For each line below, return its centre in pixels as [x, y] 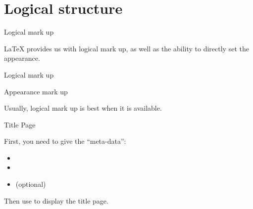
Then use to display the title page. [56, 200]
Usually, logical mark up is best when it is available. [83, 108]
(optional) [31, 184]
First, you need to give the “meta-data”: [65, 141]
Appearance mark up [36, 91]
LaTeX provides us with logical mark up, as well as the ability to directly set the [126, 48]
